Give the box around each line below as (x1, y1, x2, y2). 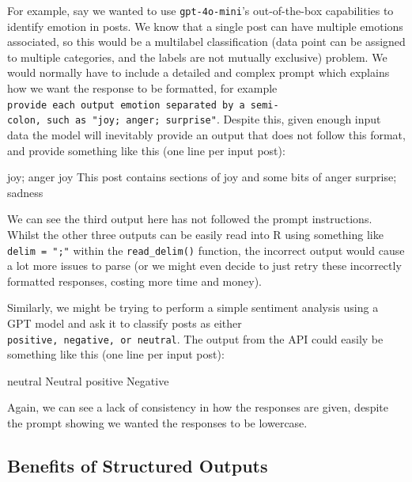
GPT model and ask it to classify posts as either (7, 314, 242, 331)
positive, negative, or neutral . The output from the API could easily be (7, 330, 384, 347)
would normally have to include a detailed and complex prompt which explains (7, 64, 390, 81)
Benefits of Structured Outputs (7, 453, 268, 477)
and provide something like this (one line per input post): (7, 142, 285, 158)
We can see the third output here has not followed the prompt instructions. (7, 211, 372, 227)
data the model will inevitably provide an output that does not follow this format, (7, 126, 406, 142)
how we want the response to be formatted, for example (7, 80, 278, 97)
